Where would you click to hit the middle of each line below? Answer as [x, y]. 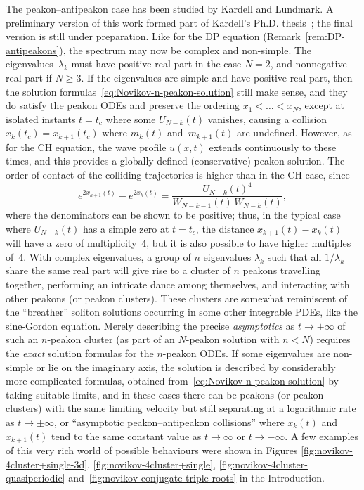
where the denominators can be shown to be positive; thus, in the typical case [173, 215]
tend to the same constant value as [126, 436]
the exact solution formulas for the [80, 353]
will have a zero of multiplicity [71, 243]
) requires [330, 339]
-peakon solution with [233, 339]
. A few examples [322, 436]
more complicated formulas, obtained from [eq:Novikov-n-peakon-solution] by [172, 381]
